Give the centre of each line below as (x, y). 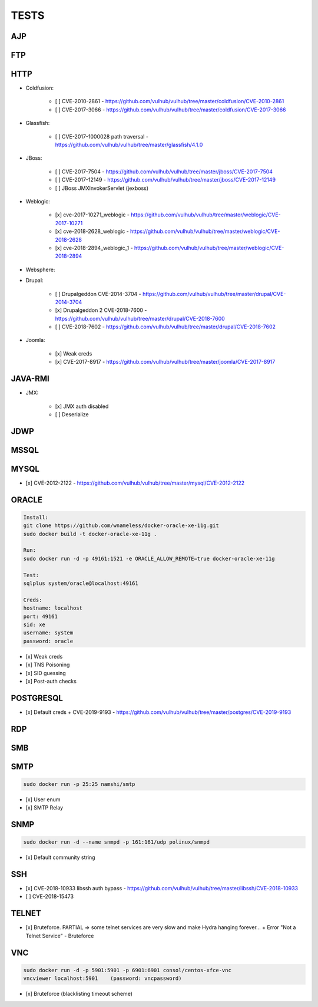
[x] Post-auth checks (51, 681)
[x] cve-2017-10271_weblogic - (92, 215)
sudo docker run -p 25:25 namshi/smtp (79, 784)
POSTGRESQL (37, 698)
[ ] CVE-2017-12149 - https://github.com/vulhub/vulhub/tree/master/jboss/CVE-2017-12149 (165, 180)
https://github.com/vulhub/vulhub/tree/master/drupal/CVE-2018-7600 (140, 318)
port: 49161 (41, 616)
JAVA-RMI (30, 379)
